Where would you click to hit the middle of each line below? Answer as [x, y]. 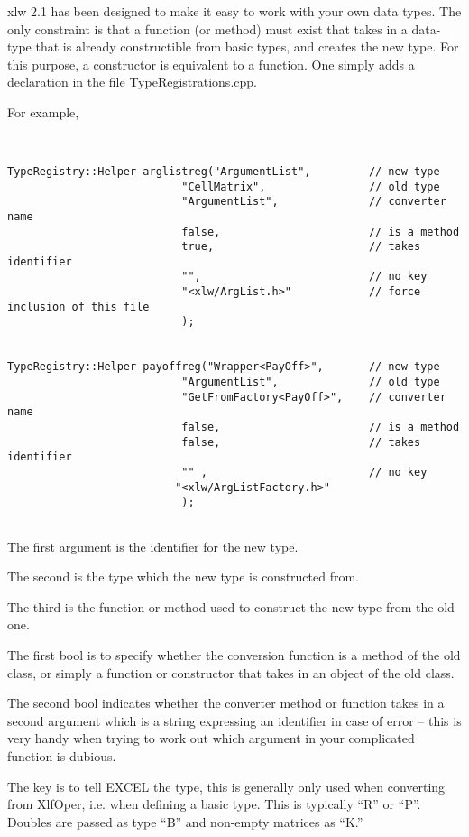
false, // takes [301, 442]
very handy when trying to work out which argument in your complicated [211, 738]
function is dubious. [62, 755]
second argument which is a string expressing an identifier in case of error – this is [234, 720]
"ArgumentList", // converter [314, 202]
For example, [43, 112]
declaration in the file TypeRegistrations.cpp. [132, 82]
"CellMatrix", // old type [311, 186]
